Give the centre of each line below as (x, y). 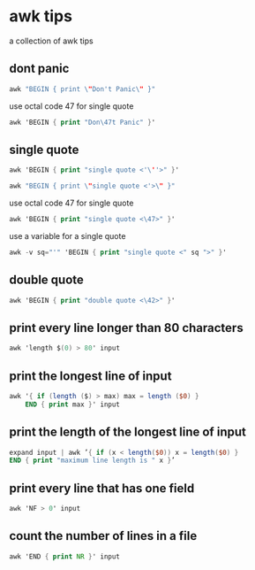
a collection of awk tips (52, 41)
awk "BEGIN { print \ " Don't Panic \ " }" (82, 89)
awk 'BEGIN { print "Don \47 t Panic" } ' (82, 122)
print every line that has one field (102, 488)
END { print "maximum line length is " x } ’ (92, 461)
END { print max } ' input (73, 404)
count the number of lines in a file (103, 536)
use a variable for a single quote (67, 235)
